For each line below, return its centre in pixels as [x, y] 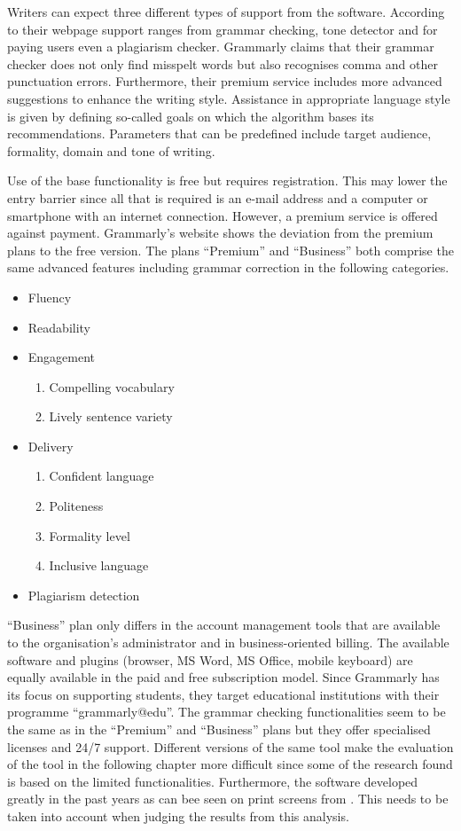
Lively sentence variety [111, 416]
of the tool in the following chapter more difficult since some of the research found [230, 764]
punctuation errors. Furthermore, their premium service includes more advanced [225, 81]
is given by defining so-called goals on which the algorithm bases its [191, 116]
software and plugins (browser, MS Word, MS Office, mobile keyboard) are [210, 659]
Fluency [50, 297]
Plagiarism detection [84, 595]
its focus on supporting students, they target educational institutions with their [223, 694]
